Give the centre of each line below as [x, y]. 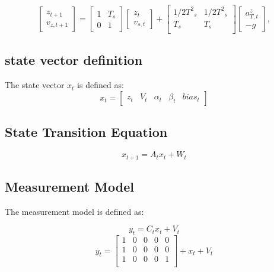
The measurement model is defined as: [74, 211]
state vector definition [74, 60]
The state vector [35, 85]
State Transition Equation [86, 132]
